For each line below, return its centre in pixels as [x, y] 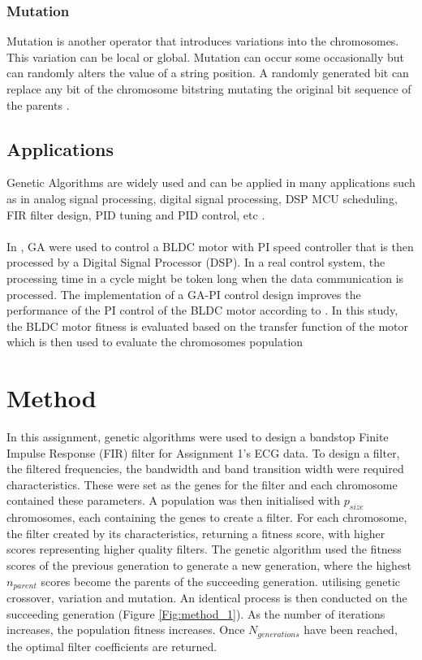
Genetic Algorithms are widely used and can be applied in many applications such [211, 182]
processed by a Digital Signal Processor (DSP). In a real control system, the [196, 262]
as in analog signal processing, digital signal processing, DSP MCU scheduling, [202, 198]
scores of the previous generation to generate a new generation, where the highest [209, 565]
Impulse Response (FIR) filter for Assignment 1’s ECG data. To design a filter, [203, 452]
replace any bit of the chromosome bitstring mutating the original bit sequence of [209, 89]
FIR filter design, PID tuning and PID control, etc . [136, 214]
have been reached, [351, 630]
